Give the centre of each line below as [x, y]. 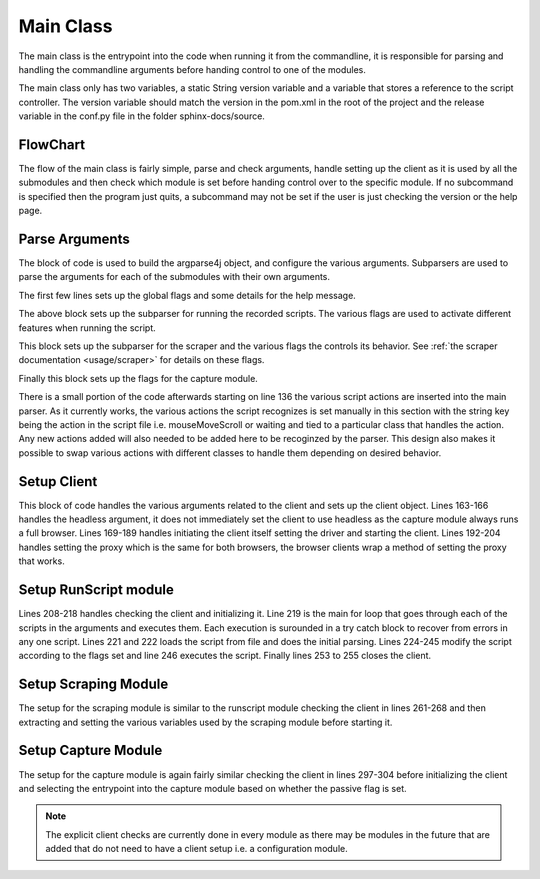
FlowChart [51, 144]
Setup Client [58, 481]
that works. [41, 561]
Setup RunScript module [96, 590]
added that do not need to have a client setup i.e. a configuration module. [197, 849]
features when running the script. [87, 327]
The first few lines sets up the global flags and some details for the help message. [187, 295]
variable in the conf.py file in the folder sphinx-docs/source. [141, 116]
